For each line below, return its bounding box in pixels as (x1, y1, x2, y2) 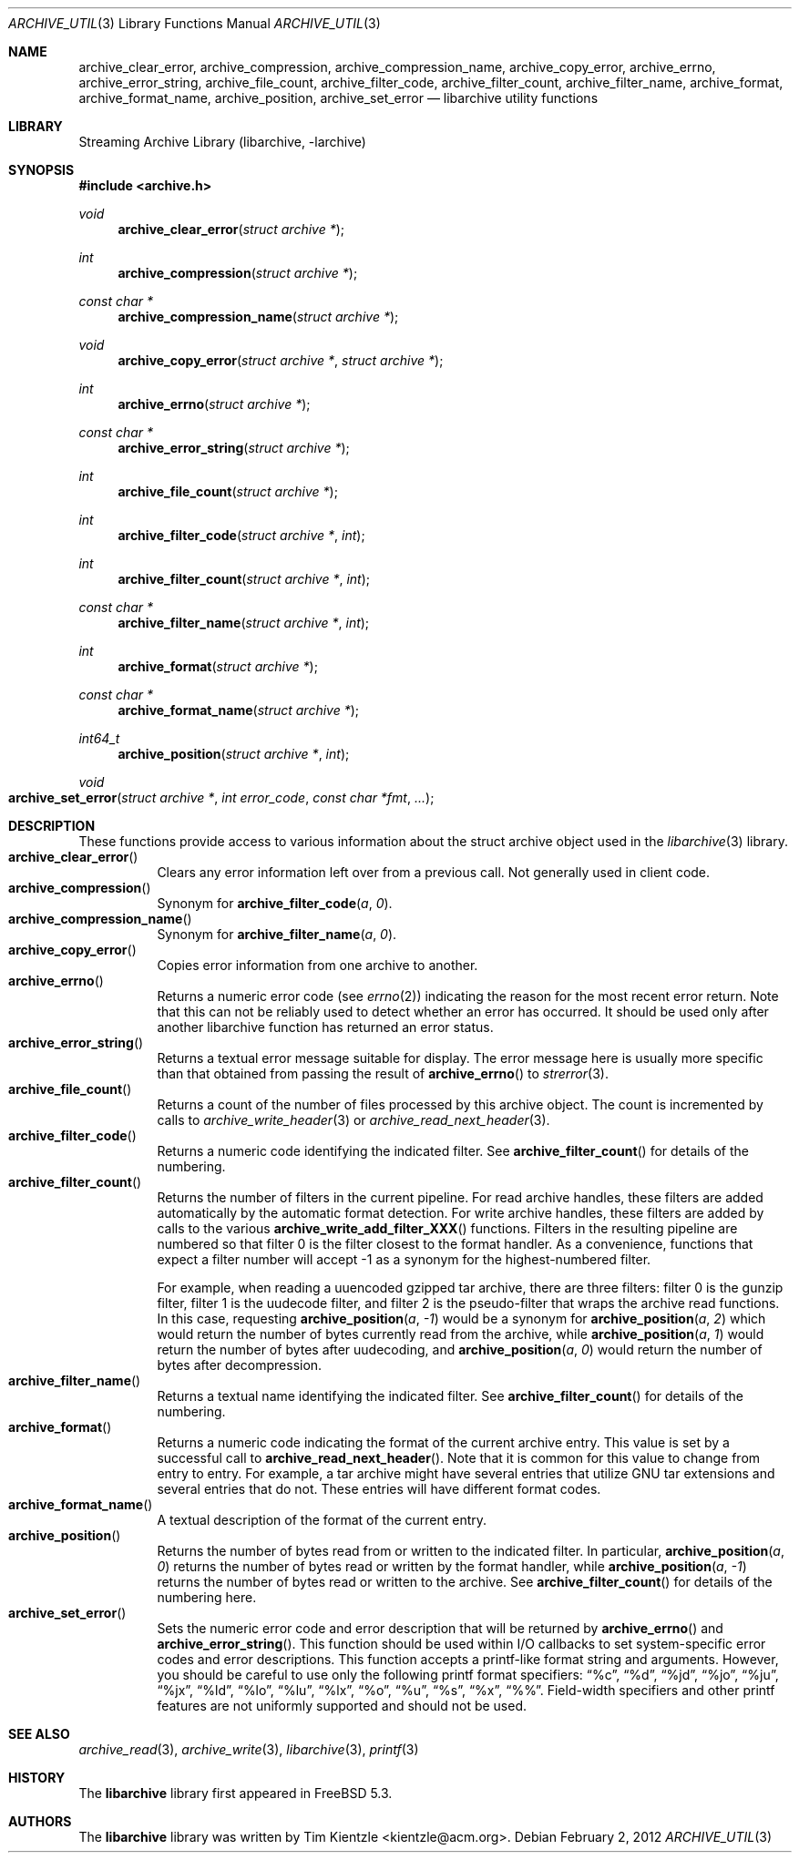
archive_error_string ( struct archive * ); (118, 440, 350, 455)
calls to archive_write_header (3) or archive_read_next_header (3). (157, 1112, 550, 1128)
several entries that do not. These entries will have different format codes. (157, 1481, 601, 1497)
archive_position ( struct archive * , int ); (118, 746, 350, 761)
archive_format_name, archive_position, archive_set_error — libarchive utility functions (78, 90, 599, 106)
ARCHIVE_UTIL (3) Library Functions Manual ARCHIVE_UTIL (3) (8, 15, 381, 31)
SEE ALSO (8, 1726, 70, 1742)
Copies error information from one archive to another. (157, 957, 478, 973)
